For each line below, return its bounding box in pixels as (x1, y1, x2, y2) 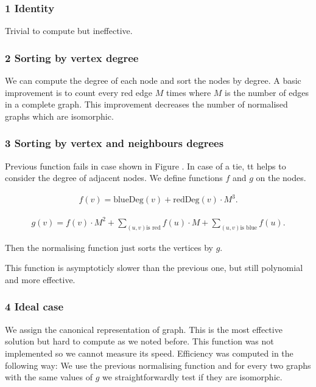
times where (166, 86, 211, 98)
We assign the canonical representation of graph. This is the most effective (5, 323, 283, 335)
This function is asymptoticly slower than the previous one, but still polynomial (5, 261, 303, 274)
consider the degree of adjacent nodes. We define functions (5, 171, 223, 184)
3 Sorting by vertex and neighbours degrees (5, 135, 224, 151)
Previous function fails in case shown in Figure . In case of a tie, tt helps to (5, 159, 286, 172)
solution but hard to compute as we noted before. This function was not (5, 335, 274, 348)
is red (146, 224, 161, 231)
